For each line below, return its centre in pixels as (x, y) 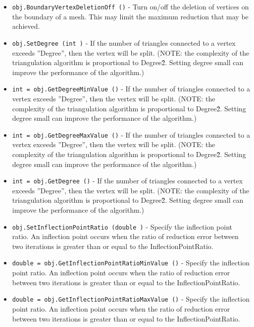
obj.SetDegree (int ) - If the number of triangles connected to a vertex (124, 42)
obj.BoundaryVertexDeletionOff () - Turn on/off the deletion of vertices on (130, 6)
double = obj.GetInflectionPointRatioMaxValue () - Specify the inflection (131, 299)
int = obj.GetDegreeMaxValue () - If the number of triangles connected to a (131, 134)
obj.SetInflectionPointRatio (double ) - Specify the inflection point (122, 226)
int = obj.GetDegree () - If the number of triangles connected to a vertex (127, 181)
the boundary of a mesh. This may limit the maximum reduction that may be (130, 16)
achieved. (26, 26)
